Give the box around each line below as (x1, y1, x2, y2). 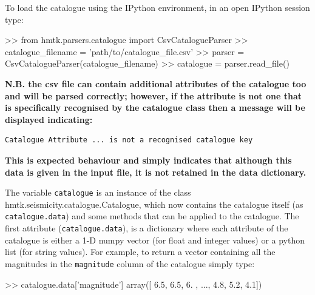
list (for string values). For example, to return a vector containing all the (5, 245, 276, 258)
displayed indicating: (5, 113, 93, 125)
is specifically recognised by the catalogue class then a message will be (5, 101, 305, 114)
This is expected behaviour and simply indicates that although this (5, 153, 292, 166)
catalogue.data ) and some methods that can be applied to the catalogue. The (5, 210, 299, 222)
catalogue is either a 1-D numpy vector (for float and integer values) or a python (5, 233, 305, 246)
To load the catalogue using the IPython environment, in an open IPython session (5, 1, 310, 13)
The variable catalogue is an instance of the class (5, 186, 191, 199)
